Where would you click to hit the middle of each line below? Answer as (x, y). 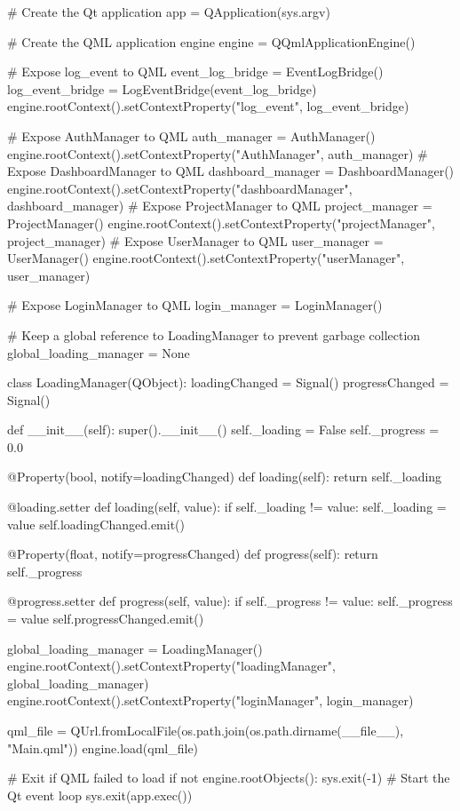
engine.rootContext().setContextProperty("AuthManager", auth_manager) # (218, 153)
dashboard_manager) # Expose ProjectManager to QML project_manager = (220, 206)
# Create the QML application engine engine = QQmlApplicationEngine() (211, 41)
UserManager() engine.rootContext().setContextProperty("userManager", (206, 258)
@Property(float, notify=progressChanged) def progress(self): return (193, 554)
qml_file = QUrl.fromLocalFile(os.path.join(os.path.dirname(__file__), (206, 730)
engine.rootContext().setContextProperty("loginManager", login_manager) (210, 700)
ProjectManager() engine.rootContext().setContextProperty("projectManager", (221, 223)
